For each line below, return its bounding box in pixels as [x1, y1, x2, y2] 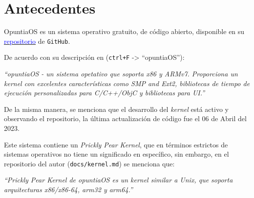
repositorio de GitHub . [4, 36, 70, 46]
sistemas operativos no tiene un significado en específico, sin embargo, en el [4, 149, 229, 159]
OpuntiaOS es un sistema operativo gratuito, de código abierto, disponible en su [4, 26, 245, 36]
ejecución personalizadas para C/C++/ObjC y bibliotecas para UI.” [4, 88, 205, 98]
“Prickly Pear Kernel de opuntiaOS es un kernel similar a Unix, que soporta [4, 175, 233, 185]
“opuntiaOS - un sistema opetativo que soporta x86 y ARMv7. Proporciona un [4, 69, 238, 79]
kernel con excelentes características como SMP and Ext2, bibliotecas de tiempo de [4, 78, 250, 88]
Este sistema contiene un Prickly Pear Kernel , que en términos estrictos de [4, 139, 228, 149]
